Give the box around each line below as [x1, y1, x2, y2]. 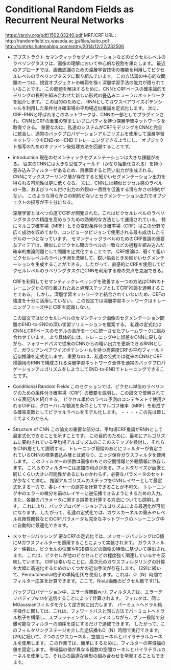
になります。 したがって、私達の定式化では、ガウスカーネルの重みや [12, 509, 157, 515]
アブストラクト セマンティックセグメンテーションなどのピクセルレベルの [12, 54, 166, 60]
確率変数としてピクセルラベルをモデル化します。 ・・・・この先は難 [17, 408, 161, 415]
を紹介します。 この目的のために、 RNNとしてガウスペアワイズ [12, 98, 145, 104]
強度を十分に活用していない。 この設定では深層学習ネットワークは [12, 297, 153, 304]
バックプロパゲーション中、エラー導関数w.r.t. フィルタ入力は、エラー [12, 589, 158, 595]
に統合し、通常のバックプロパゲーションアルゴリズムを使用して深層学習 [12, 131, 165, 137]
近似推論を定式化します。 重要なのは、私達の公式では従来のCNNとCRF [12, 353, 162, 359]
